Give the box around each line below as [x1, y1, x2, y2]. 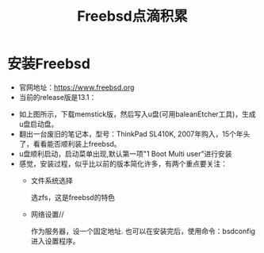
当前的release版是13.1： [18, 92, 97, 102]
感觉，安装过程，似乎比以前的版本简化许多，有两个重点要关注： [18, 159, 228, 168]
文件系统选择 [30, 175, 73, 185]
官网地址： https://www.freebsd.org [18, 82, 135, 92]
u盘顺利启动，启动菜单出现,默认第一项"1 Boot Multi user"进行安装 [18, 148, 232, 159]
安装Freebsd [7, 55, 90, 73]
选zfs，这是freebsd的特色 [30, 192, 116, 202]
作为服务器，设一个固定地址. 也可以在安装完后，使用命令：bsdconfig [30, 226, 255, 236]
